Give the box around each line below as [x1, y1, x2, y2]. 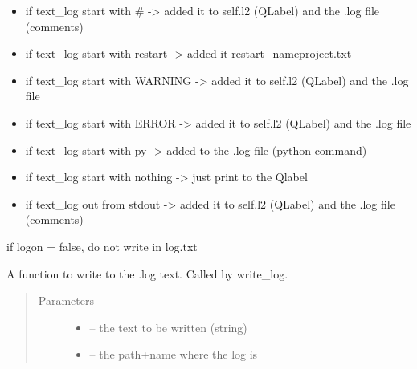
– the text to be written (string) [89, 318, 247, 335]
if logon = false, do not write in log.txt [6, 237, 198, 254]
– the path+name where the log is [89, 346, 258, 363]
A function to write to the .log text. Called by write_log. [6, 265, 288, 282]
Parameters [38, 292, 94, 309]
